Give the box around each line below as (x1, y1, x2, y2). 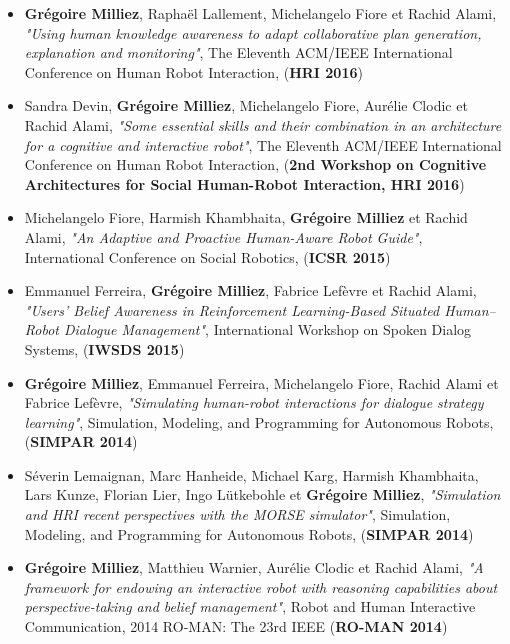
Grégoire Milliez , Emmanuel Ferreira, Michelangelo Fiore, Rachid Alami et (24, 372, 499, 393)
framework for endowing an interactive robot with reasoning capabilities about (24, 576, 498, 597)
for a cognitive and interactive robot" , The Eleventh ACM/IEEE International (24, 134, 502, 155)
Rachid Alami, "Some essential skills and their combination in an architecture (24, 114, 502, 135)
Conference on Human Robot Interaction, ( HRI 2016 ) (24, 61, 363, 82)
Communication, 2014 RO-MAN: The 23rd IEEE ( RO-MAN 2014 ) (24, 616, 448, 637)
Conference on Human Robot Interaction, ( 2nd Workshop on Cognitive (24, 154, 487, 175)
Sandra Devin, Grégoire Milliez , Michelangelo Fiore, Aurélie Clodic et (24, 95, 468, 116)
